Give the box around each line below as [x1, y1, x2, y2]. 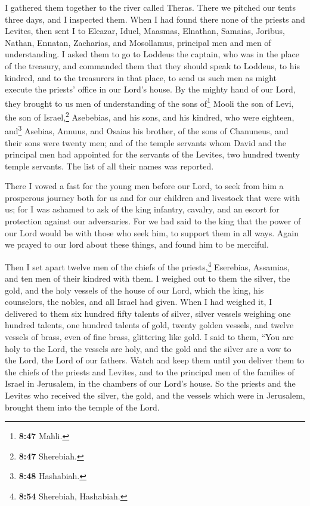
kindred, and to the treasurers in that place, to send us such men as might [5, 71, 277, 84]
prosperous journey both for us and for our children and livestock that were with [5, 191, 300, 203]
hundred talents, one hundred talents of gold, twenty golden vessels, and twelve [5, 319, 294, 331]
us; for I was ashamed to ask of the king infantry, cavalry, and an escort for [5, 203, 280, 215]
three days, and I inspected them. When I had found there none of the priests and [5, 13, 305, 25]
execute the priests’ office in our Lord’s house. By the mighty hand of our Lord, [5, 83, 296, 95]
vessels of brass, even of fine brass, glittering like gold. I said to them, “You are [5, 331, 294, 343]
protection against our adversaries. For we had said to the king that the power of [5, 215, 301, 227]
